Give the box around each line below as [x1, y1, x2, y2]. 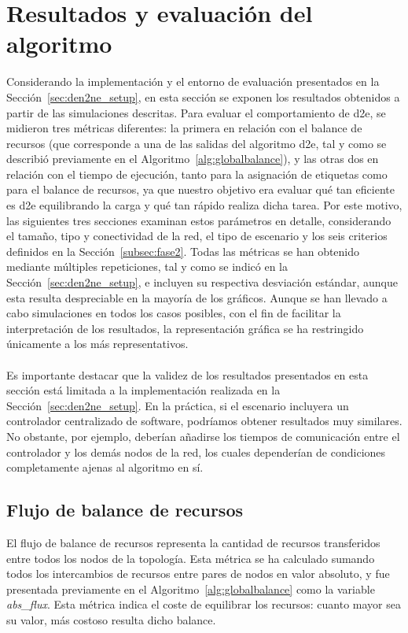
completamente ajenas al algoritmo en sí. [6, 459, 204, 476]
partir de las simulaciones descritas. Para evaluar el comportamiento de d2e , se [6, 104, 386, 120]
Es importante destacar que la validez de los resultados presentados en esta [6, 366, 369, 383]
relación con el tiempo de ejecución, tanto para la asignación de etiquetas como [6, 165, 388, 182]
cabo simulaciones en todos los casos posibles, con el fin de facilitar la [6, 305, 341, 321]
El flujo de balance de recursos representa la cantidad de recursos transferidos [6, 534, 380, 550]
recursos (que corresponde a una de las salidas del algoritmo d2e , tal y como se [6, 135, 387, 151]
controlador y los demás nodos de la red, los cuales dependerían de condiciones [6, 443, 386, 460]
